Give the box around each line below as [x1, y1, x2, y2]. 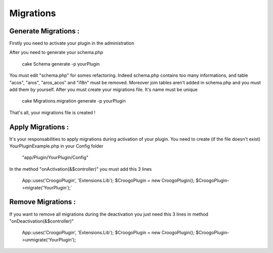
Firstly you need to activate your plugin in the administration [9, 40, 134, 46]
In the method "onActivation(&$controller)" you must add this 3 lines [9, 166, 152, 172]
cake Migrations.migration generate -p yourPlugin [22, 98, 126, 104]
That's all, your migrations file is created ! [9, 109, 96, 116]
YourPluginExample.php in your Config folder [9, 143, 104, 149]
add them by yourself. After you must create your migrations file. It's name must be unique [9, 86, 198, 93]
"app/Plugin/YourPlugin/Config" [22, 155, 88, 161]
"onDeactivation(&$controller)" [9, 218, 74, 224]
